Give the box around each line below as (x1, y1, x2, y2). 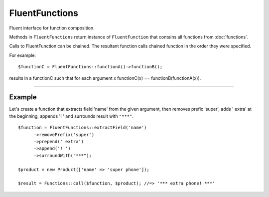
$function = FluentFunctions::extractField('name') (18, 125, 147, 131)
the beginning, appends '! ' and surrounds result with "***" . (9, 113, 134, 119)
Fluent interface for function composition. (9, 25, 95, 31)
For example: (9, 52, 36, 58)
